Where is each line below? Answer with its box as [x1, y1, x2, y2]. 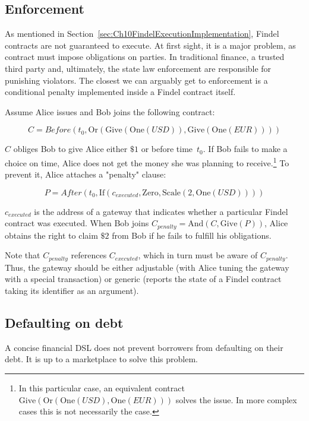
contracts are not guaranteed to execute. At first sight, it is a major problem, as [5, 39, 296, 51]
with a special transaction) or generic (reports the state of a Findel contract [5, 273, 282, 285]
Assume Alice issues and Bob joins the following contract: [5, 105, 215, 118]
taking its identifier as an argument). [5, 284, 139, 297]
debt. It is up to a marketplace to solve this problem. [5, 353, 198, 365]
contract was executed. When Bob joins [5, 217, 149, 229]
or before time [141, 143, 193, 155]
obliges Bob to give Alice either [13, 143, 128, 155]
